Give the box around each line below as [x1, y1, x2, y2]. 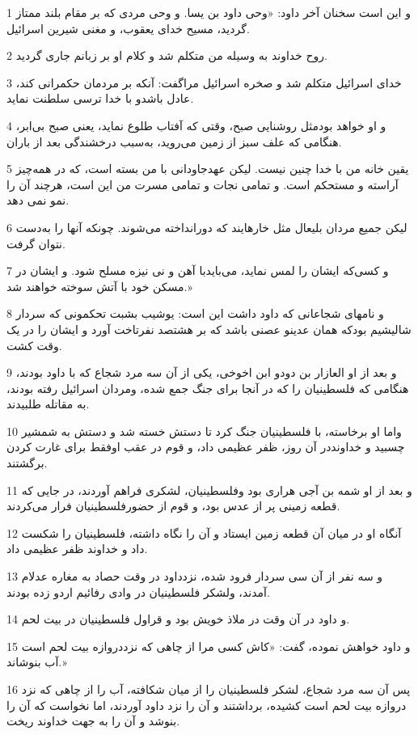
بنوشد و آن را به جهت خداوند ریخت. [6, 712, 180, 729]
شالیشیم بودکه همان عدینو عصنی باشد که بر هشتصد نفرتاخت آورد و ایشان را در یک [6, 320, 412, 337]
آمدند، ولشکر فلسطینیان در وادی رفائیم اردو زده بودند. [6, 583, 270, 600]
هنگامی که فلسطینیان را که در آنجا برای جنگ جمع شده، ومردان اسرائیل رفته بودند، [6, 379, 409, 396]
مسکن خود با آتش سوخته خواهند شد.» [6, 277, 192, 294]
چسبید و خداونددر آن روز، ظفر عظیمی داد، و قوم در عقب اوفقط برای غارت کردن [6, 438, 405, 455]
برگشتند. [6, 454, 48, 471]
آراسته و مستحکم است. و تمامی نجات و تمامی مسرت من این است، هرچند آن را [6, 175, 399, 192]
